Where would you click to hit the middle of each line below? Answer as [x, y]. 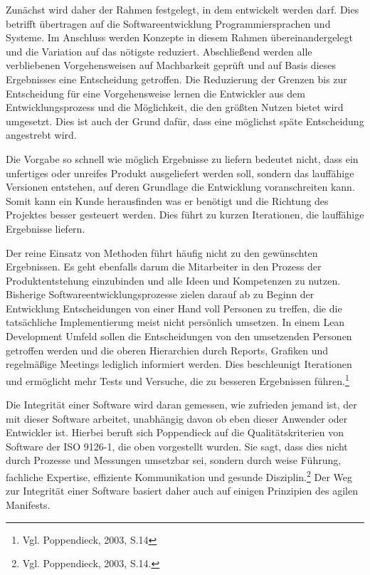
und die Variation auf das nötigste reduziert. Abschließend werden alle [159, 51]
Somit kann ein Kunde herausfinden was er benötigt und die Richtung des [167, 200]
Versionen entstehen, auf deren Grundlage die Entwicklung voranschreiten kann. [180, 187]
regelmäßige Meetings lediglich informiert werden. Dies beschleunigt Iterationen [179, 364]
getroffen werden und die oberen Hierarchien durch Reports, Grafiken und [167, 350]
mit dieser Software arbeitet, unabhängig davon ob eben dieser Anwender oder [177, 418]
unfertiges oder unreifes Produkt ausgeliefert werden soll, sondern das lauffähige [180, 173]
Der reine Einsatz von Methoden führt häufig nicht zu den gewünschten [162, 252]
